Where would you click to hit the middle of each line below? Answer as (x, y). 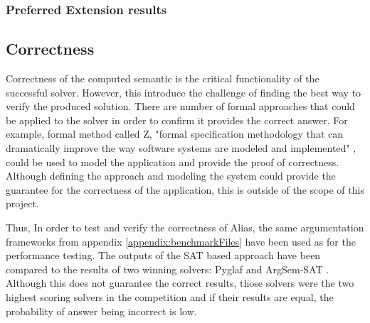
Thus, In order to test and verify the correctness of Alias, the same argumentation (185, 227)
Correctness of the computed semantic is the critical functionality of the (163, 78)
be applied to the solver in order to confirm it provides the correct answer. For (177, 120)
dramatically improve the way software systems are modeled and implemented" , (181, 148)
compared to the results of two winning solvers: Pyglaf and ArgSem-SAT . (168, 269)
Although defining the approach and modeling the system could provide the (171, 176)
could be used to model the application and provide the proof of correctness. (173, 161)
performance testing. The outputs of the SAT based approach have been (163, 255)
